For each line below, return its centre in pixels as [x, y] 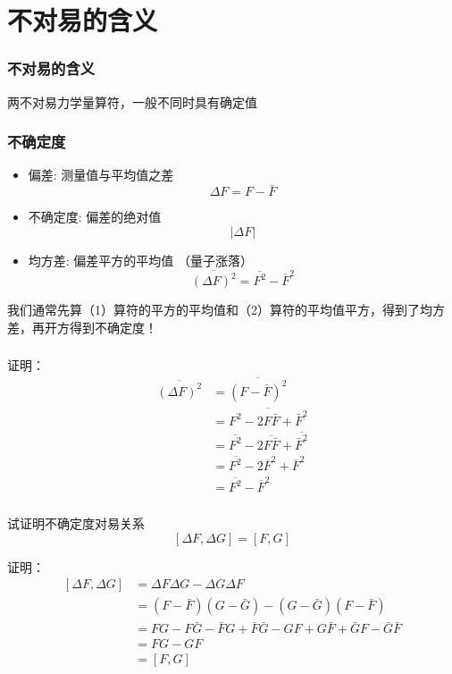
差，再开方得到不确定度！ [82, 327]
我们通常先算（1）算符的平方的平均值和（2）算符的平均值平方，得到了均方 [226, 310]
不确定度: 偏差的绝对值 [95, 217]
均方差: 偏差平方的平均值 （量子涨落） [141, 260]
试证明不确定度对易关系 [76, 522]
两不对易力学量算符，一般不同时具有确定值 [132, 101]
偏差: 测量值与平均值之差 [101, 175]
